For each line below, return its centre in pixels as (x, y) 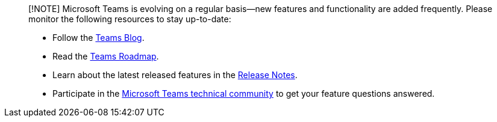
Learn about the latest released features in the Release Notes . (175, 75)
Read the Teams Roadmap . (106, 56)
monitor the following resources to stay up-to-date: (130, 19)
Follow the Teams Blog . (98, 38)
